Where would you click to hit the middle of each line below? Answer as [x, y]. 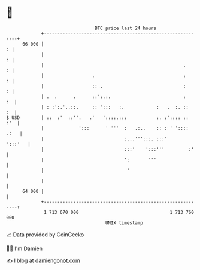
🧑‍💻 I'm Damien [25, 248]
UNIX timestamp [124, 223]
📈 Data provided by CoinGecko [45, 235]
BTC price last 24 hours [126, 28]
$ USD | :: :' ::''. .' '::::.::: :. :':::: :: [97, 118]
